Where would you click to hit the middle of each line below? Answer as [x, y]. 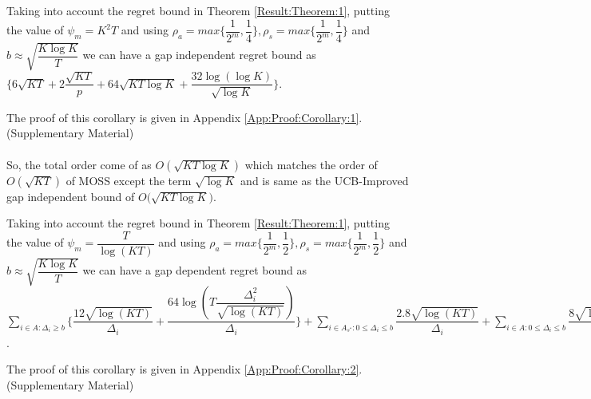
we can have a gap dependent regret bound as [195, 270]
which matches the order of [311, 164]
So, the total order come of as [79, 164]
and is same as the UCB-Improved [325, 180]
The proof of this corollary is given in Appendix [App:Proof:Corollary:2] [183, 369]
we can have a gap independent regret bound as [199, 55]
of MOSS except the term [129, 180]
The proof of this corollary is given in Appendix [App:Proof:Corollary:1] [183, 117]
